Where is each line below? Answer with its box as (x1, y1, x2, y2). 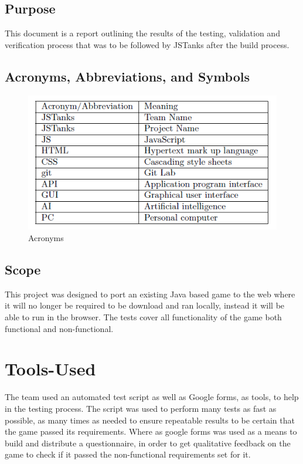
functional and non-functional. (5, 322, 114, 334)
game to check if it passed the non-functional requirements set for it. (5, 448, 251, 460)
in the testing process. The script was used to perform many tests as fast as (5, 402, 277, 414)
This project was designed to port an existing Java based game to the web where (5, 287, 295, 300)
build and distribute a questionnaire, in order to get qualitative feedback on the (5, 436, 291, 449)
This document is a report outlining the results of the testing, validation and (5, 27, 280, 39)
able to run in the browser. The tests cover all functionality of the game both (5, 311, 282, 323)
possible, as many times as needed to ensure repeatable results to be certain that (5, 414, 295, 426)
